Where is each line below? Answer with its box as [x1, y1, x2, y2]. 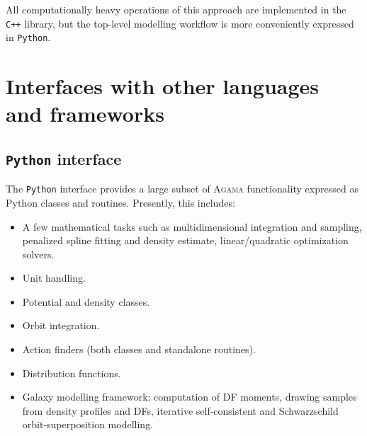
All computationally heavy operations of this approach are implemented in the [6, 2, 346, 16]
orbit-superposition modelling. [22, 417, 154, 432]
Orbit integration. [22, 318, 100, 333]
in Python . [6, 30, 51, 45]
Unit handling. [22, 270, 86, 285]
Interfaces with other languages [6, 71, 320, 101]
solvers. [22, 246, 55, 261]
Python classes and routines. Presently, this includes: [6, 195, 235, 210]
